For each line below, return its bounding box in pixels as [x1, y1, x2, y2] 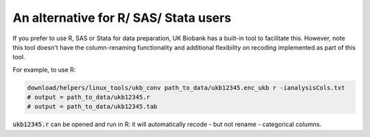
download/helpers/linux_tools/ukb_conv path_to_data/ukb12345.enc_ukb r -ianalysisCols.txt [27, 84, 345, 91]
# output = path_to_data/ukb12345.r [27, 93, 151, 102]
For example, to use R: [12, 65, 76, 74]
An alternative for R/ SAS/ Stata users [12, 10, 232, 25]
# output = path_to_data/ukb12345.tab [27, 103, 158, 110]
